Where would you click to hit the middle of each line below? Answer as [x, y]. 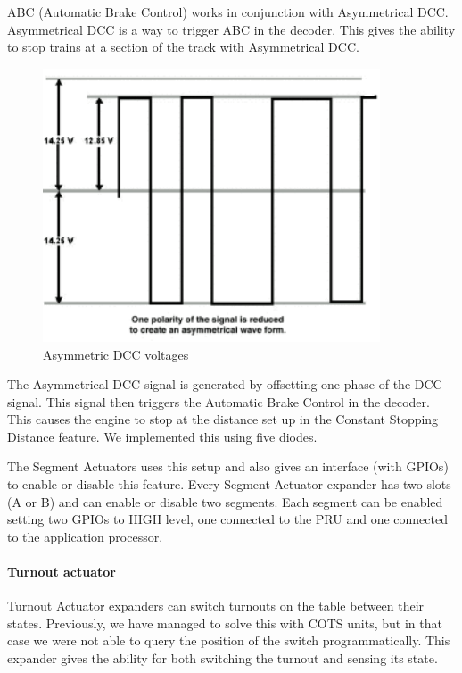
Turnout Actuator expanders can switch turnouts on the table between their [216, 606]
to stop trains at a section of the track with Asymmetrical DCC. [183, 47]
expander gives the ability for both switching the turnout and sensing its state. [223, 658]
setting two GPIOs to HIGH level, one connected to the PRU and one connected [227, 519]
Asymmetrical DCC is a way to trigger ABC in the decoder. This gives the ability [231, 29]
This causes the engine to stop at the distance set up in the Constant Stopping [223, 419]
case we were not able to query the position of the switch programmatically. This [229, 640]
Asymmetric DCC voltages [116, 354]
